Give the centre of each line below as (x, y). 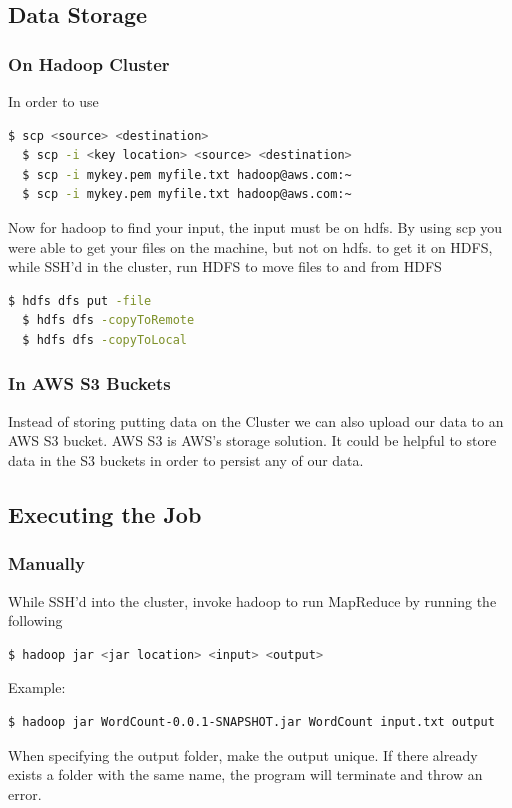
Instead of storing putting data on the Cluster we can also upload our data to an (256, 420)
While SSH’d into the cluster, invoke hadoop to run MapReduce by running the (252, 600)
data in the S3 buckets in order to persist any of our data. (186, 459)
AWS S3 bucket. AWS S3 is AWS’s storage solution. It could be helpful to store (252, 440)
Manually (46, 563)
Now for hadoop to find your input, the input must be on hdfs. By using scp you (255, 226)
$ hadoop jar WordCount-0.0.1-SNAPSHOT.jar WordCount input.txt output (251, 721)
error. (25, 793)
